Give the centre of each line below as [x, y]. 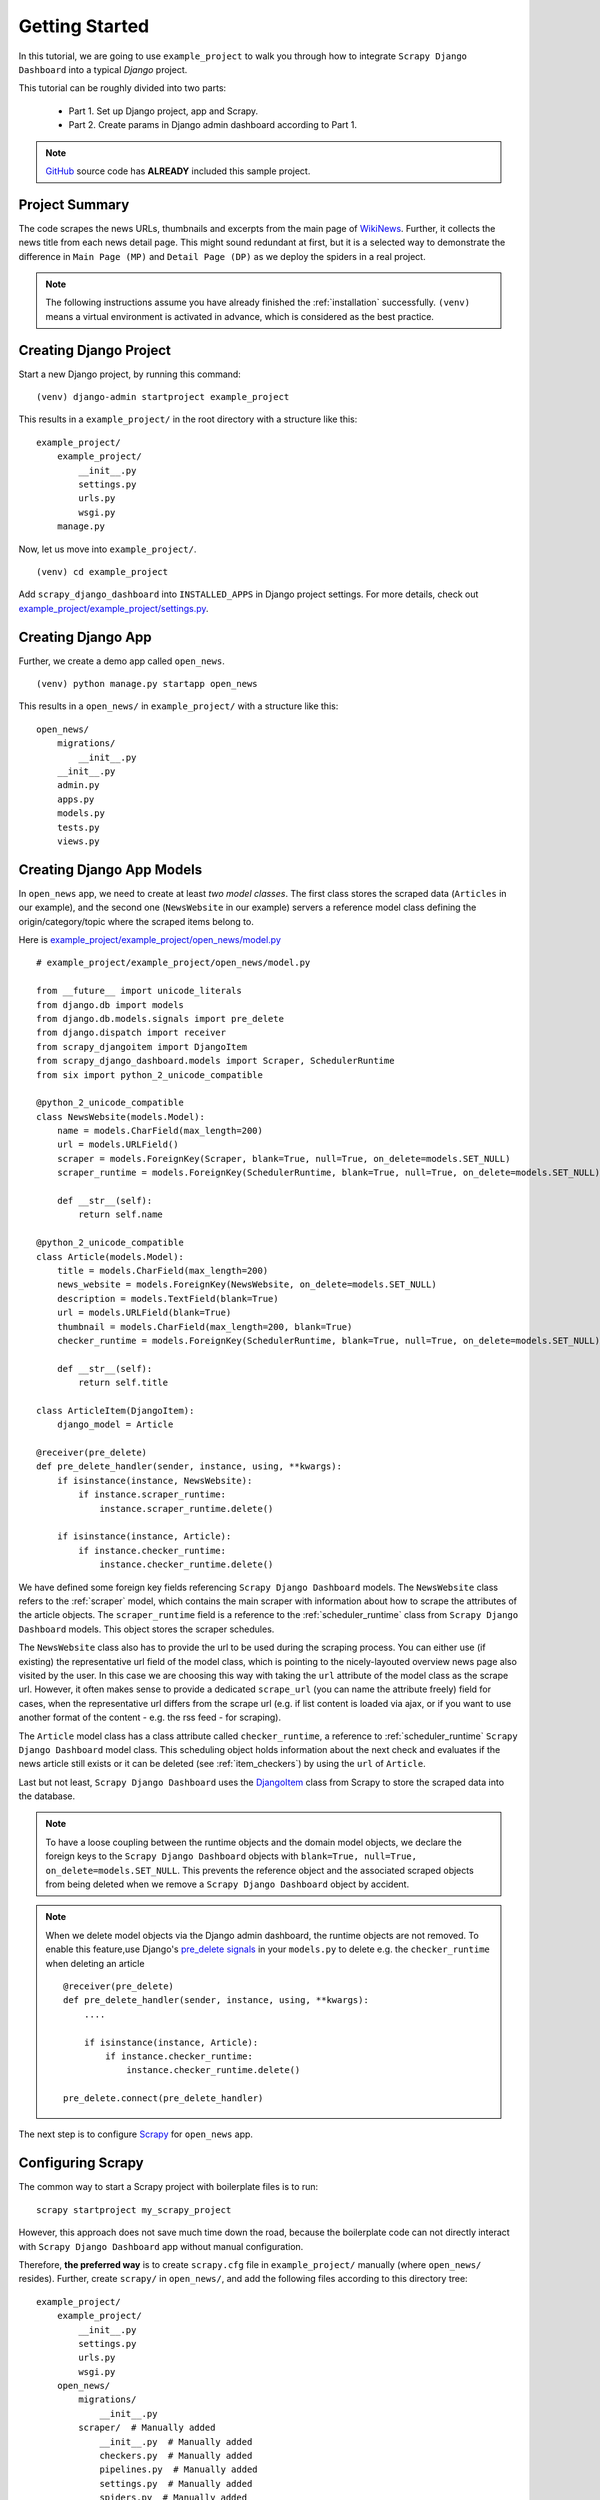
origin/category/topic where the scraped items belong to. [136, 921]
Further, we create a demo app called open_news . [121, 661]
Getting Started [84, 26]
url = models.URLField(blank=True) [144, 1313]
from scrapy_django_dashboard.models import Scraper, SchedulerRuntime [215, 1061]
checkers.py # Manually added [176, 2456]
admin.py [78, 785]
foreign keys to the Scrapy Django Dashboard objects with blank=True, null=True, [231, 1856]
